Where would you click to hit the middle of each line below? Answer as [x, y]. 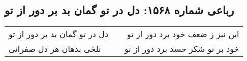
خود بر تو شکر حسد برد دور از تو [182, 49]
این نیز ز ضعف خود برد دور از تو [183, 34]
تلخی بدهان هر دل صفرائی [55, 49]
